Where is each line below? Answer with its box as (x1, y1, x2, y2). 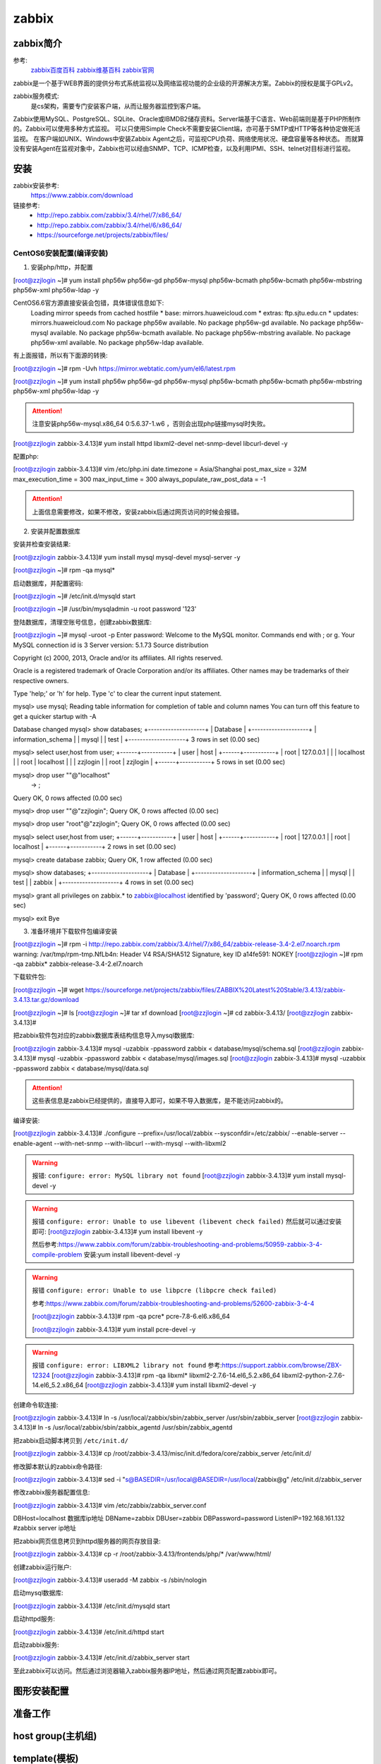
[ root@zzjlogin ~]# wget (13, 985, 84, 994)
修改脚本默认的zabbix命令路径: (13, 1462, 102, 1470)
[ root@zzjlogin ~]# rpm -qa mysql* (13, 566, 116, 574)
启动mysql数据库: (13, 1588, 64, 1597)
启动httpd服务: (13, 1614, 56, 1623)
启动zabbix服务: (13, 1641, 59, 1649)
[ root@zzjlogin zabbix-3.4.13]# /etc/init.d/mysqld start (13, 1602, 171, 1610)
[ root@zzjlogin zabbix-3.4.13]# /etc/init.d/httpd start (13, 1627, 165, 1636)
